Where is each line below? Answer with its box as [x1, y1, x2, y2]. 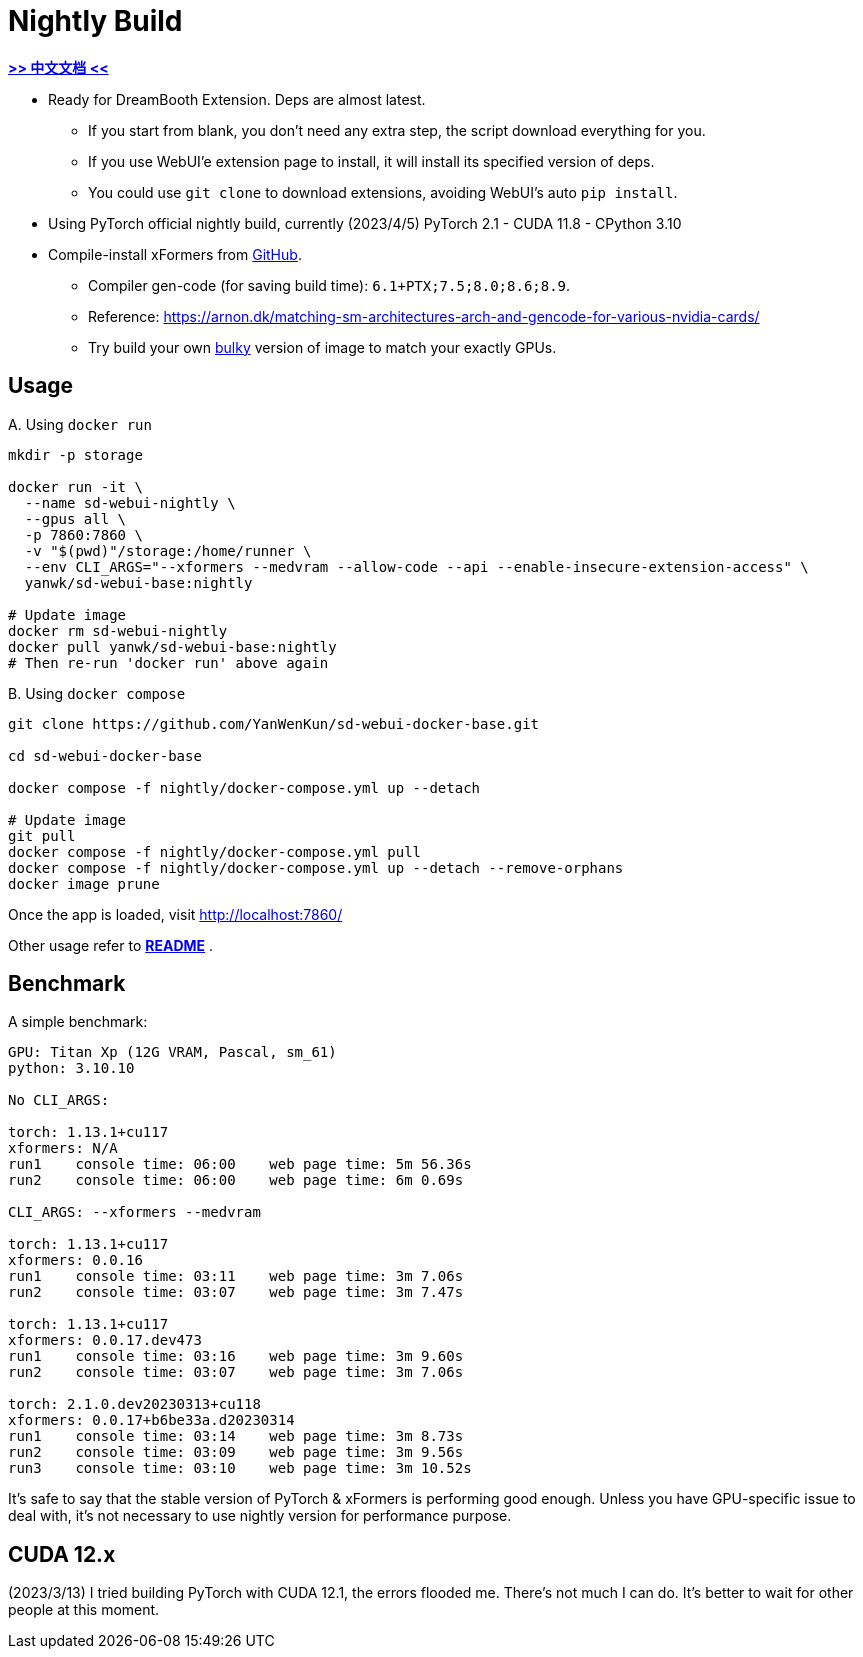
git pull [8, 827, 76, 844]
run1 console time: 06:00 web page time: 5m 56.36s [8, 1156, 472, 1173]
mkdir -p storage [8, 446, 143, 463]
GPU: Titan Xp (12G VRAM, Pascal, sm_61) [8, 1044, 337, 1061]
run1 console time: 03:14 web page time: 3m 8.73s [8, 1428, 464, 1445]
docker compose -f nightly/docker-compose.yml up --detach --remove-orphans [8, 859, 624, 876]
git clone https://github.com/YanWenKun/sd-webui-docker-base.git [8, 715, 540, 732]
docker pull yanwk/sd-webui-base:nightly [8, 638, 337, 655]
